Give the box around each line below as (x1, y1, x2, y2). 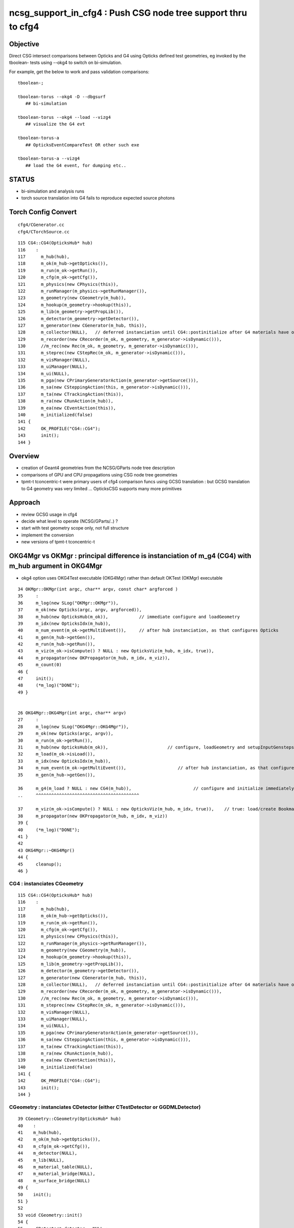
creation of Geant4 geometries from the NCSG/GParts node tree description (21, 465, 175, 471)
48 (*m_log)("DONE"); (18, 683, 80, 688)
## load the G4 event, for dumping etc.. (25, 163, 127, 168)
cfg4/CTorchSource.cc (18, 229, 70, 234)
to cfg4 (9, 21, 39, 32)
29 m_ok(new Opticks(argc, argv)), (18, 731, 114, 736)
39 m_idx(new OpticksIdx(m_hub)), (18, 620, 111, 626)
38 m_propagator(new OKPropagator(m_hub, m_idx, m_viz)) (18, 813, 168, 819)
